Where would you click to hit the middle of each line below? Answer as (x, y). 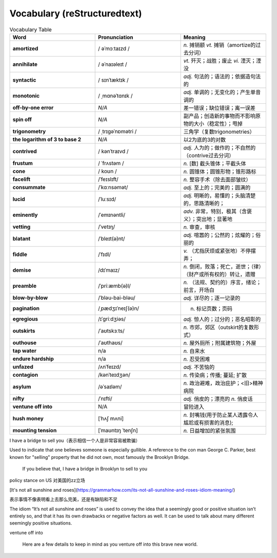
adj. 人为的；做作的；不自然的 (220, 147)
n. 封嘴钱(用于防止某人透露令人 (221, 415)
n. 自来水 (194, 351)
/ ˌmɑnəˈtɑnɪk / (115, 96)
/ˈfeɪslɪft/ (108, 179)
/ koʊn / (108, 171)
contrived (25, 151)
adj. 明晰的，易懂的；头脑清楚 (220, 195)
